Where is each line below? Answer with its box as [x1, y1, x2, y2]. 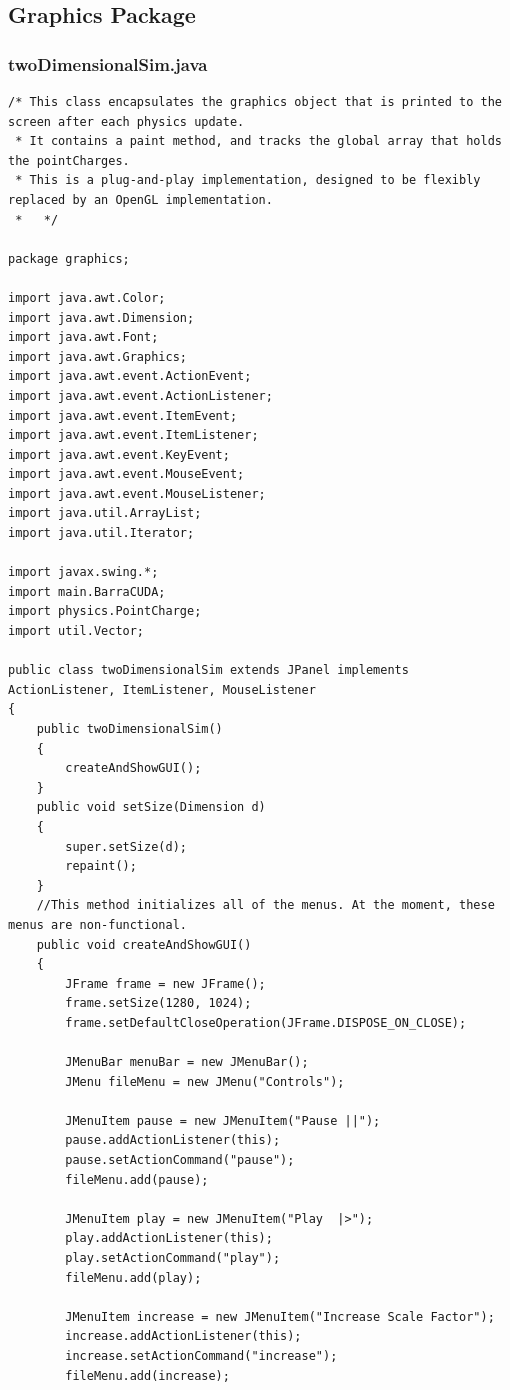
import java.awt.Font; [8, 330, 159, 345]
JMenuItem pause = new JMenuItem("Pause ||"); [65, 1113, 381, 1128]
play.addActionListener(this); [65, 1231, 273, 1246]
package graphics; [8, 251, 130, 266]
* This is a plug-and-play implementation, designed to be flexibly [15, 173, 481, 188]
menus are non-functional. [8, 917, 187, 932]
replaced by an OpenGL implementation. [8, 192, 273, 207]
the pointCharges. [8, 153, 130, 168]
